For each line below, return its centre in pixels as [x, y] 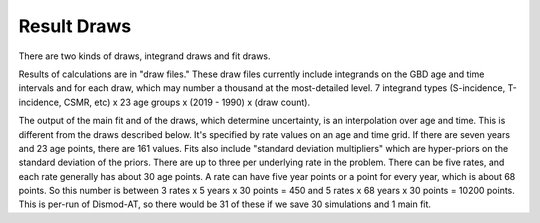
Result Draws [75, 26]
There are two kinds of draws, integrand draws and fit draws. [144, 56]
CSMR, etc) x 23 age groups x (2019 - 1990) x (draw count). [186, 102]
